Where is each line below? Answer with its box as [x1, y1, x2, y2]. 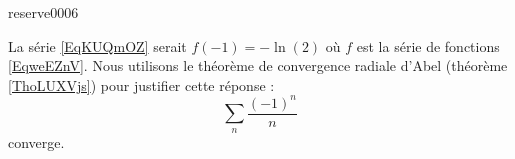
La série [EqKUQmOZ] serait [8, 35, 187, 56]
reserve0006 [8, 2, 79, 22]
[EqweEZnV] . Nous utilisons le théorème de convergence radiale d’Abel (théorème [8, 55, 508, 76]
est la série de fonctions [356, 35, 500, 56]
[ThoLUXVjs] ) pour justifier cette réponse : [8, 74, 275, 95]
